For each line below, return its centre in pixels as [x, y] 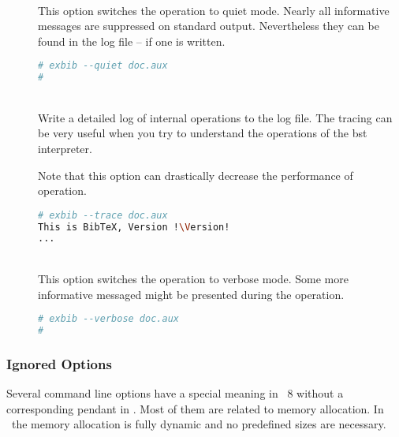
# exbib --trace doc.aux [103, 215]
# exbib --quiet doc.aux [103, 66]
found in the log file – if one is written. [132, 41]
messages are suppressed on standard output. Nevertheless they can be [209, 26]
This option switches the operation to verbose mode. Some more [193, 278]
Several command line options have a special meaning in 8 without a [175, 393]
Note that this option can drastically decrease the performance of [196, 175]
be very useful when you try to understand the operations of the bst [203, 133]
